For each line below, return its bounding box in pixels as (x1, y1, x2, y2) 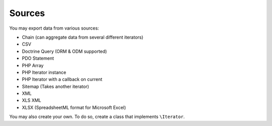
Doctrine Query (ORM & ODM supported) (22, 48, 107, 54)
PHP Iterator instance (22, 69, 66, 75)
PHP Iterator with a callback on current (22, 76, 103, 82)
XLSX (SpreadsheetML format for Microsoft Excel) (22, 104, 126, 110)
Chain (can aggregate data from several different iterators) (22, 34, 144, 40)
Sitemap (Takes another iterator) (22, 83, 89, 89)
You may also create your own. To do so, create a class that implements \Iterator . (9, 113, 185, 120)
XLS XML (22, 97, 41, 103)
